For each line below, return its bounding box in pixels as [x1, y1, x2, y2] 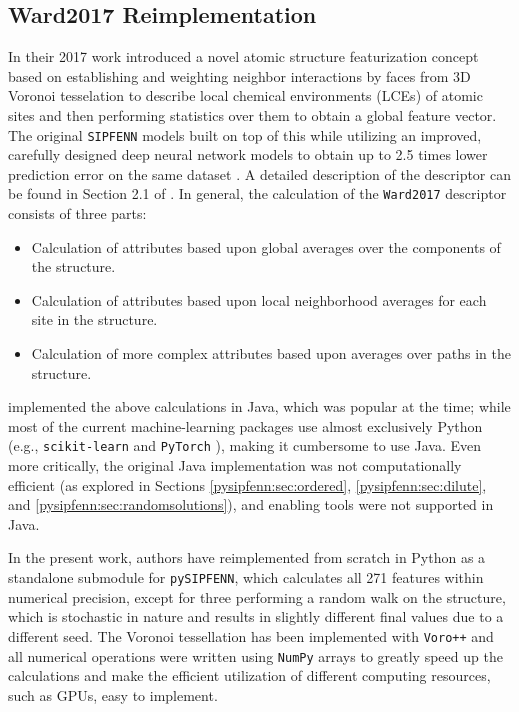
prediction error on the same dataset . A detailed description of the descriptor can [8, 163, 512, 184]
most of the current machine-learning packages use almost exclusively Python [8, 415, 483, 436]
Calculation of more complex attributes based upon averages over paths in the [31, 343, 511, 364]
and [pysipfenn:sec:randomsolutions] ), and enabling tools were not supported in [8, 494, 494, 515]
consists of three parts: [8, 203, 147, 224]
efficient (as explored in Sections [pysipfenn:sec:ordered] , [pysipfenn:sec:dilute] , [8, 474, 487, 495]
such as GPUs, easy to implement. [8, 684, 218, 705]
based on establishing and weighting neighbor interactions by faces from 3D [8, 65, 471, 86]
